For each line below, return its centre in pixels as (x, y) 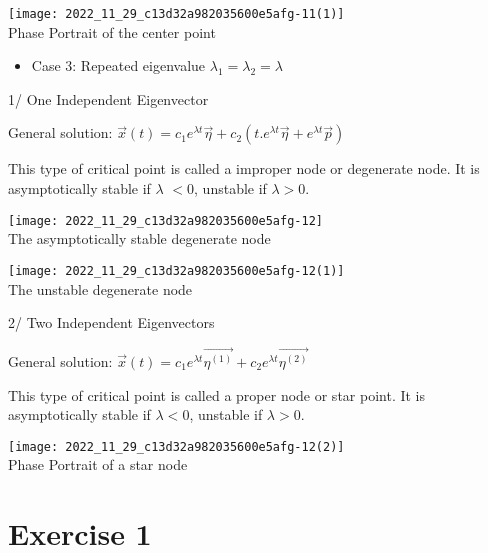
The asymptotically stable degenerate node (139, 238)
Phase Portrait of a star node (98, 464)
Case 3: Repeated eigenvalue (118, 65)
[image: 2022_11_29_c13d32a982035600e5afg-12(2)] (176, 446)
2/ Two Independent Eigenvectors (111, 322)
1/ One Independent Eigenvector (108, 98)
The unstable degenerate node (100, 288)
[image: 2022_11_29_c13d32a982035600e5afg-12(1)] (176, 270)
